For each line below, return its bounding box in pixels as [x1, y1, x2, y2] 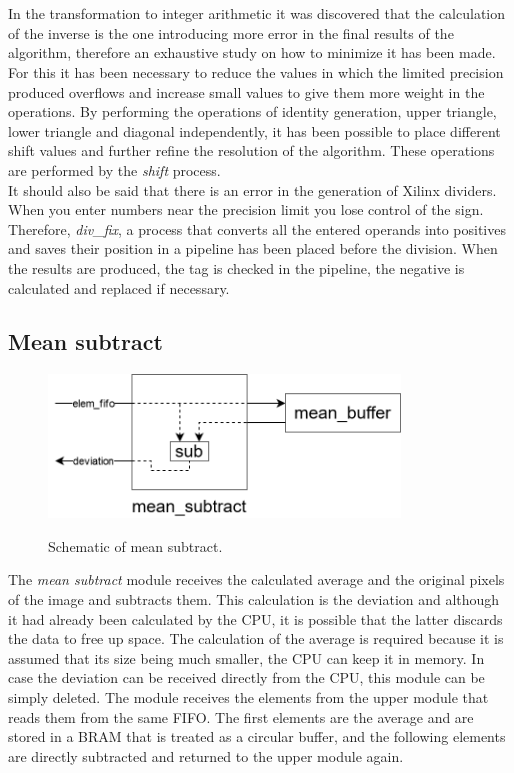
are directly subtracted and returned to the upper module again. [8, 745, 404, 766]
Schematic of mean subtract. [48, 535, 223, 556]
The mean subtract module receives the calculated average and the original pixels [8, 569, 505, 590]
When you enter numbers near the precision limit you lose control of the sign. [8, 199, 484, 220]
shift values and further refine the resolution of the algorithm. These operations [8, 140, 495, 161]
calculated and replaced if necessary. [8, 277, 230, 298]
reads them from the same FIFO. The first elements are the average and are [8, 706, 474, 727]
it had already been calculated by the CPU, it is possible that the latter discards [8, 608, 503, 629]
